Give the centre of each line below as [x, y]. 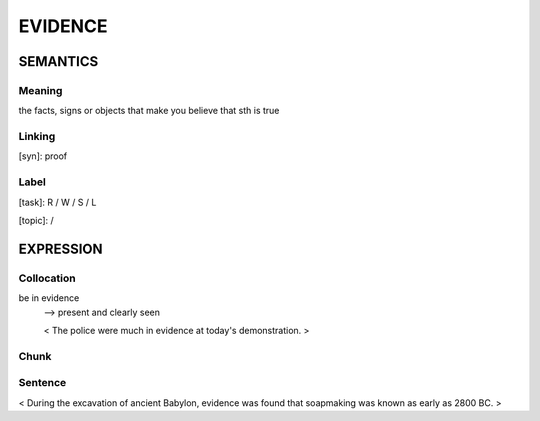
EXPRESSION [60, 248]
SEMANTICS [58, 61]
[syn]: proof [43, 156]
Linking [37, 137]
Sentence [42, 383]
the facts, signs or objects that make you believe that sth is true [149, 111]
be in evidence [49, 298]
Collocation [47, 278]
